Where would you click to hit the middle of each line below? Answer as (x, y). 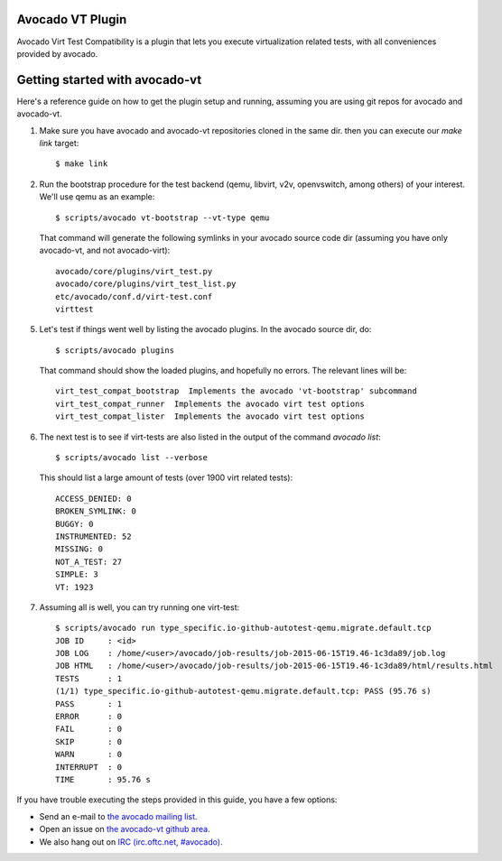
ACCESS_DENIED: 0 (93, 498)
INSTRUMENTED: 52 (93, 536)
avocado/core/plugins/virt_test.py (134, 271)
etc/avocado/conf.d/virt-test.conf (134, 296)
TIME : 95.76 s (103, 779)
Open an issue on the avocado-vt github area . (125, 829)
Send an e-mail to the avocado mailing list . (118, 816)
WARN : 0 (89, 755)
